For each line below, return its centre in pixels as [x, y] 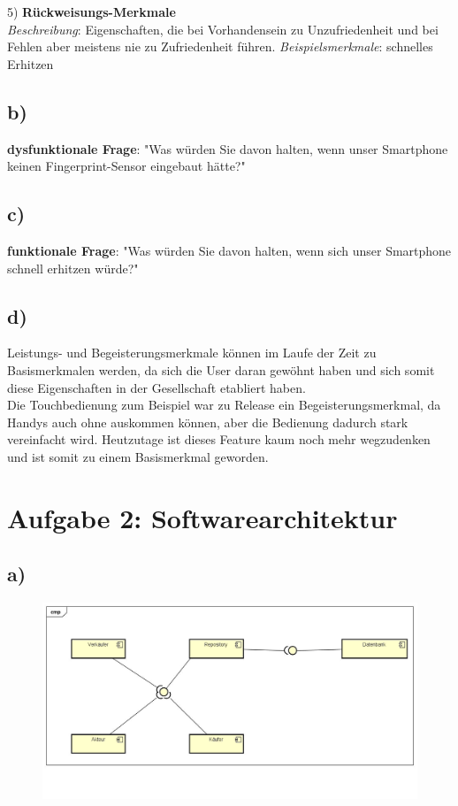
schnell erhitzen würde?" [73, 268]
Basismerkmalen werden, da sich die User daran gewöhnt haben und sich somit [221, 369]
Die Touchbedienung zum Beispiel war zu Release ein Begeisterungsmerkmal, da [224, 405]
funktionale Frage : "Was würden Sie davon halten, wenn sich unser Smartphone [229, 250]
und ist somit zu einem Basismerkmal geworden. [138, 456]
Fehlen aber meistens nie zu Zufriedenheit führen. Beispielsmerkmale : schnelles [220, 46]
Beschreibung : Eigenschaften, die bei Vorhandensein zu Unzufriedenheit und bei [223, 29]
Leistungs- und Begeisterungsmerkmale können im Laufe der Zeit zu [192, 353]
